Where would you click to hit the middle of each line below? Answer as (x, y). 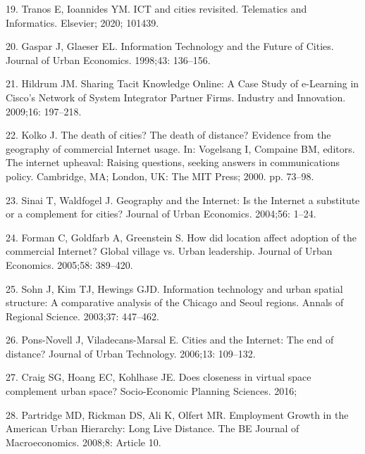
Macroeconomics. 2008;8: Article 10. (83, 442)
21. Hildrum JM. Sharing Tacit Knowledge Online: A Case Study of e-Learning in (182, 83)
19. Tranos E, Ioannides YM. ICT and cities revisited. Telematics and (156, 8)
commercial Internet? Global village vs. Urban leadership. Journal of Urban (169, 251)
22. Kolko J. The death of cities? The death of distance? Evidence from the (168, 135)
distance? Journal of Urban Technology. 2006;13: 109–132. (131, 353)
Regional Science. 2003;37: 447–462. (82, 316)
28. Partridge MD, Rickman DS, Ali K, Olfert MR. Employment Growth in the (177, 414)
